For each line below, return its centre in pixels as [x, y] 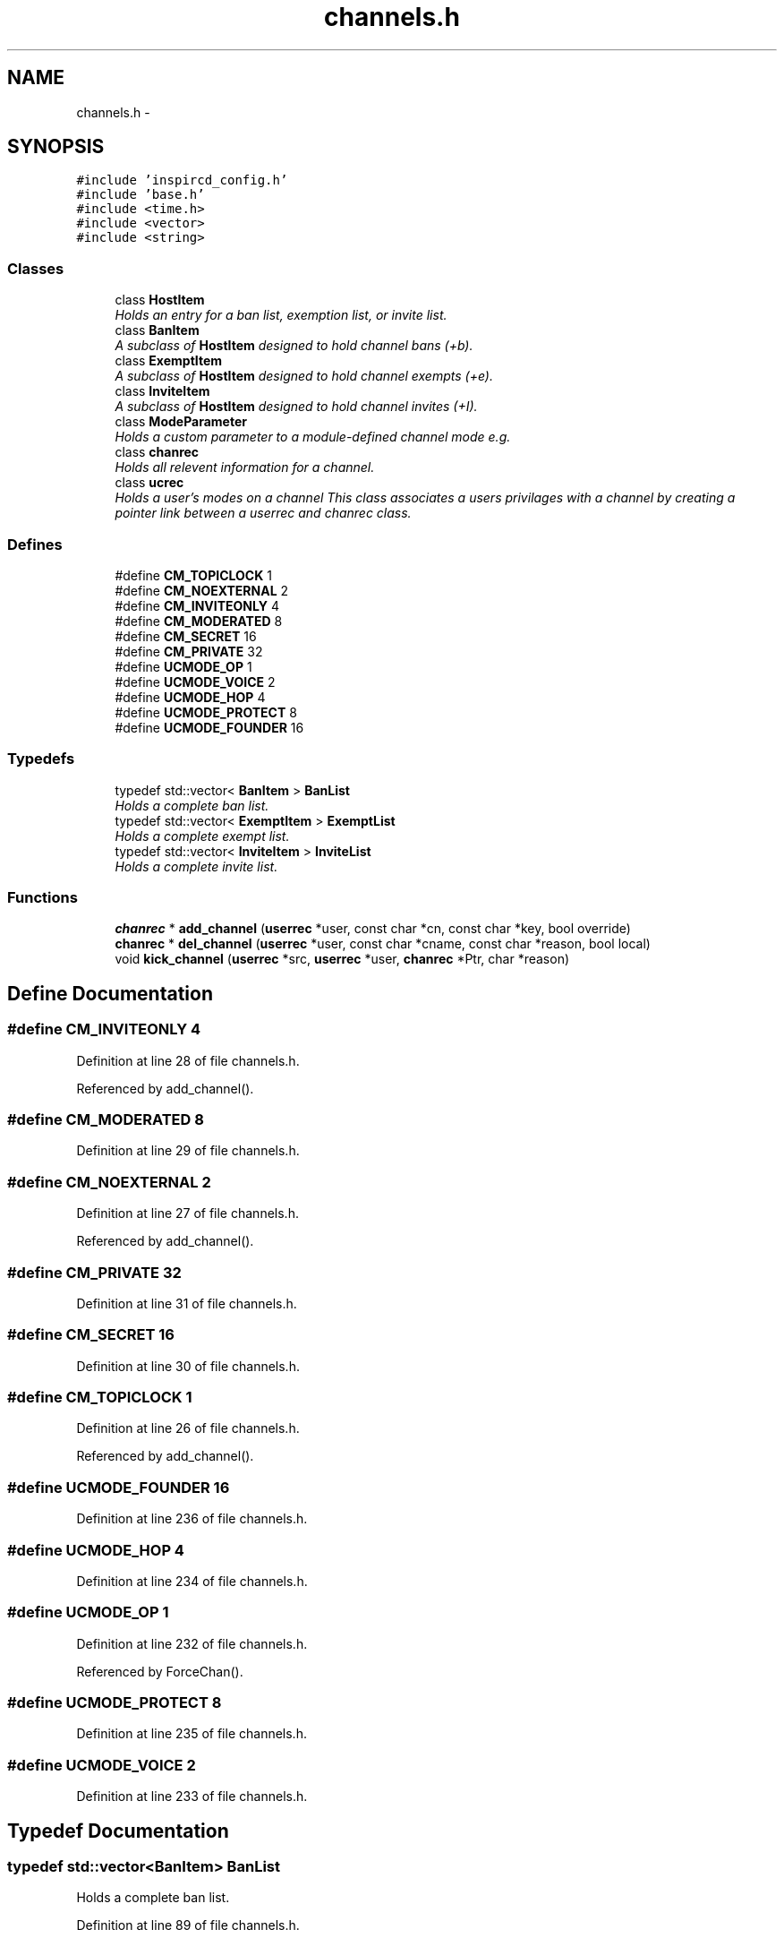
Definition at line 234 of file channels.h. [192, 1581]
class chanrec [157, 452]
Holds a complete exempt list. [202, 836]
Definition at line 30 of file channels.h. [188, 1366]
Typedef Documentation [118, 1831]
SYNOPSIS [56, 147]
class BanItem [157, 330]
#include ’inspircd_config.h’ [182, 180]
